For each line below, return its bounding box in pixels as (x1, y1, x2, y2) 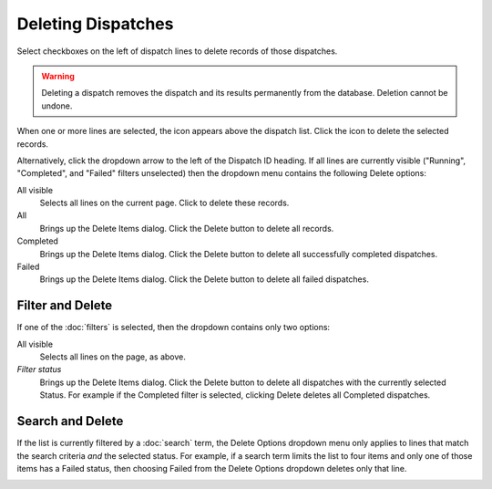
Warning (41, 70, 75, 81)
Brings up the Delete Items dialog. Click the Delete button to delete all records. (39, 223, 334, 234)
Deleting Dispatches (16, 14, 174, 34)
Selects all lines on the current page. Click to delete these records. (39, 197, 290, 209)
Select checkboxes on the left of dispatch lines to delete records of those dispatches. (16, 46, 338, 57)
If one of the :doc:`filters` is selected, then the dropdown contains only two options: (16, 322, 331, 333)
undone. (41, 100, 73, 111)
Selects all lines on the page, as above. (39, 351, 186, 362)
